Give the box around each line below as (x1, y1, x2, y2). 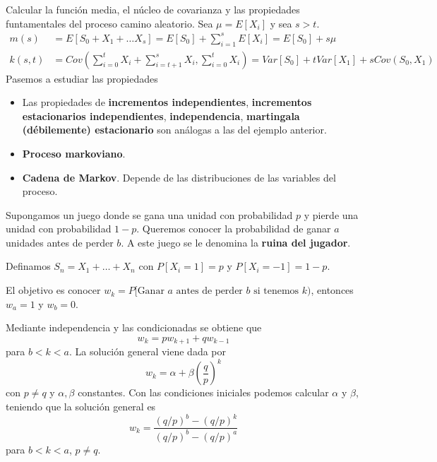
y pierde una (304, 207, 359, 222)
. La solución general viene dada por (68, 344, 226, 359)
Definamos (6, 259, 51, 273)
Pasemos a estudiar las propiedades (6, 71, 158, 85)
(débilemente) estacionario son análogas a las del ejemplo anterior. (22, 122, 327, 137)
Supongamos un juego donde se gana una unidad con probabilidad (6, 207, 293, 222)
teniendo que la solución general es (6, 399, 156, 413)
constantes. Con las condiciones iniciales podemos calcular (78, 385, 329, 400)
